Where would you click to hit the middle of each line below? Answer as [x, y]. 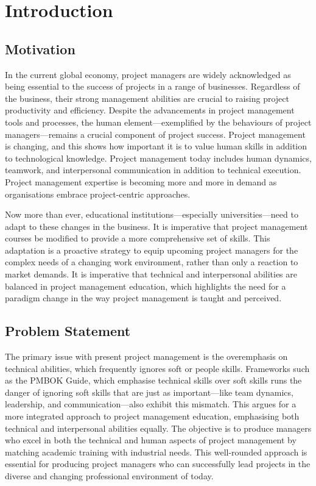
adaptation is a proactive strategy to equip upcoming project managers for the [152, 250]
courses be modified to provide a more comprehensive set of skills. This [138, 238]
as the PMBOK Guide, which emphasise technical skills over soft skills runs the [153, 380]
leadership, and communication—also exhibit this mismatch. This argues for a [151, 404]
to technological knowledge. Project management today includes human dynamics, [158, 158]
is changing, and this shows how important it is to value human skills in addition [156, 146]
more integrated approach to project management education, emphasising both [152, 416]
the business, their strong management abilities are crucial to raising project [147, 98]
